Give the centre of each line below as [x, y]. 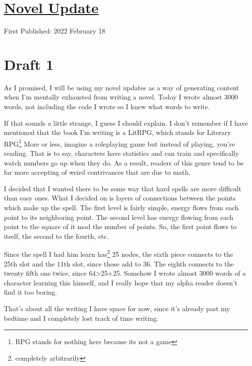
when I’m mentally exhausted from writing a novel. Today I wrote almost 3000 [121, 97]
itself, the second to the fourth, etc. [56, 236]
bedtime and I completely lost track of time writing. [81, 318]
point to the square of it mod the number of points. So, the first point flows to [120, 226]
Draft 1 [29, 64]
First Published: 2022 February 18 [55, 31]
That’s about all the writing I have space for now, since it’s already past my [117, 308]
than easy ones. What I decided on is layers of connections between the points [120, 198]
